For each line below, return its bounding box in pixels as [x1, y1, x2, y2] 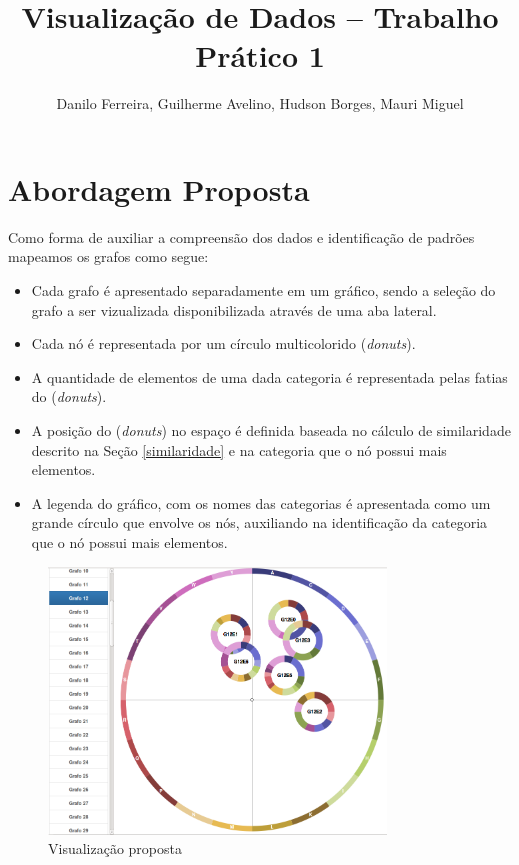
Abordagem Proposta [8, 168, 310, 209]
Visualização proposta [48, 838, 182, 859]
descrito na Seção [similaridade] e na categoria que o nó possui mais [31, 439, 447, 460]
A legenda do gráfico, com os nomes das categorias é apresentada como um [31, 492, 491, 513]
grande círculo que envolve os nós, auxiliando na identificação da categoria [31, 512, 488, 533]
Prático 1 [195, 35, 325, 76]
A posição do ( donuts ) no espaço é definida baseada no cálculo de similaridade [31, 420, 511, 440]
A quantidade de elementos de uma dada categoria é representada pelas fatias [31, 366, 508, 387]
